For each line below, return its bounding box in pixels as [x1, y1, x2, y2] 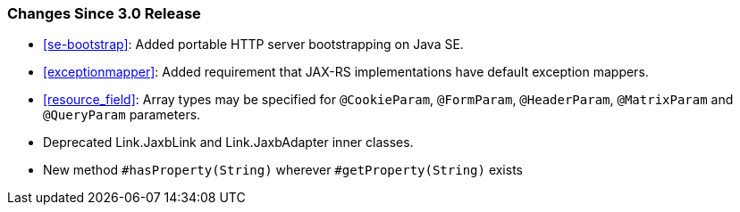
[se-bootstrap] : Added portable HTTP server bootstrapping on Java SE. [43, 37, 464, 53]
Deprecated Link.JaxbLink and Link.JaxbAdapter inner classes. [43, 135, 414, 151]
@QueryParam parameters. [43, 107, 201, 123]
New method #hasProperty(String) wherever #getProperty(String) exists [43, 162, 523, 178]
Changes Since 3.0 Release [7, 4, 201, 22]
